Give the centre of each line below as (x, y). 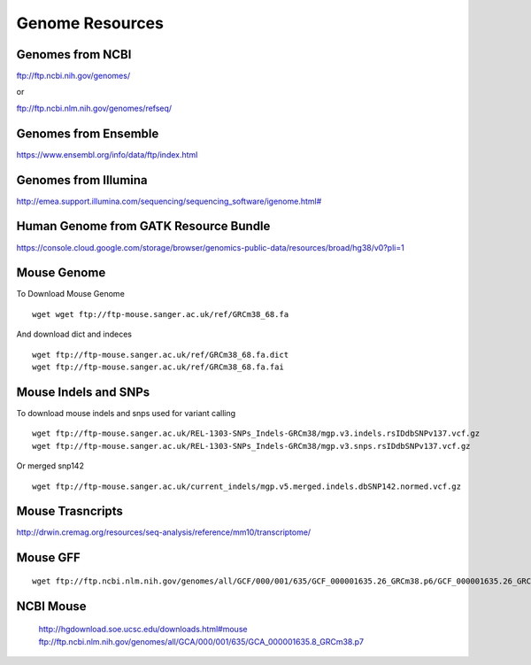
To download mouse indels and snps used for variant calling (126, 413)
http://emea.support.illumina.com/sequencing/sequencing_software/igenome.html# (169, 201)
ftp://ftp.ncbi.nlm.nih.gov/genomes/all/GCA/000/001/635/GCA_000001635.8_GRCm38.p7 (201, 641)
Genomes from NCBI (74, 54)
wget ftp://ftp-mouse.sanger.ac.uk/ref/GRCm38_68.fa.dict (161, 355)
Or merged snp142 (50, 466)
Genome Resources (90, 23)
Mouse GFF (49, 558)
